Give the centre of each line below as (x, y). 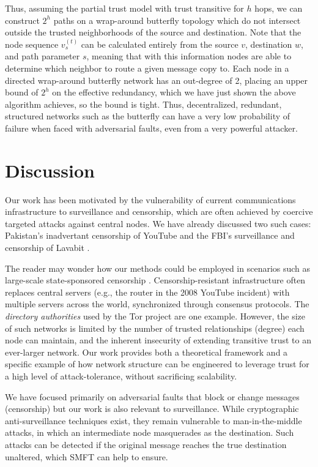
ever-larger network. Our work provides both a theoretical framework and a (146, 352)
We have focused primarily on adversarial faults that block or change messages (152, 396)
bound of (22, 92)
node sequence (32, 44)
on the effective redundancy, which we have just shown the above (174, 92)
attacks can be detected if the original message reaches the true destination (146, 444)
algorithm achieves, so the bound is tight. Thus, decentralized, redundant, (143, 104)
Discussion (50, 170)
